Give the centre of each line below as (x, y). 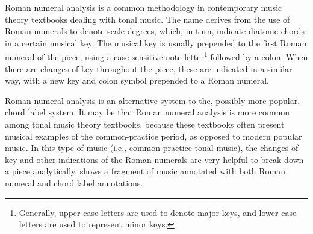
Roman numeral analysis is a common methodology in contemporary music (144, 7)
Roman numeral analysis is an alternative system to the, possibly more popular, (153, 100)
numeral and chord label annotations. (74, 183)
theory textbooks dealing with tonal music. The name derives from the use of (147, 19)
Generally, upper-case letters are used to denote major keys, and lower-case (158, 212)
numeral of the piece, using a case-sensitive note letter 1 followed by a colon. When (156, 56)
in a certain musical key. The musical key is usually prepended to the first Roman (156, 42)
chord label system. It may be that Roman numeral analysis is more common (147, 112)
